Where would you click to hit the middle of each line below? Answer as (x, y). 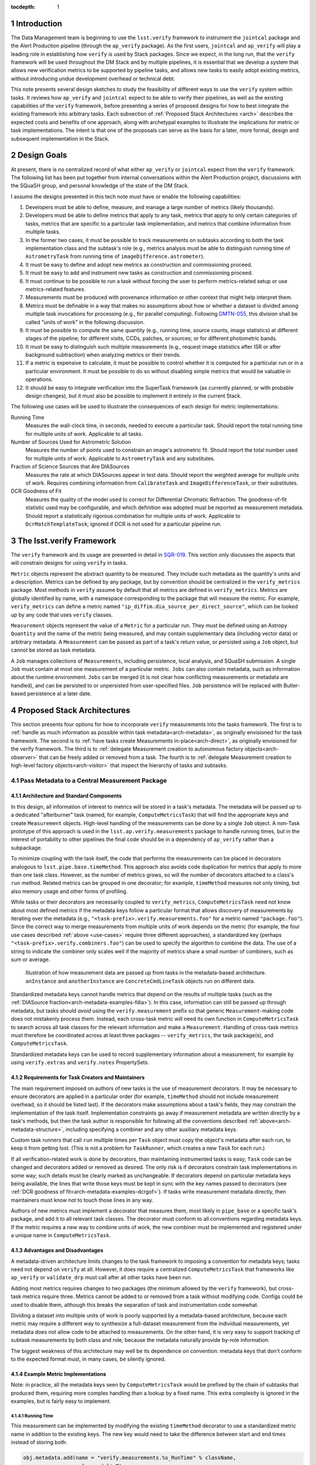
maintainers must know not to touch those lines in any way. (82, 1200)
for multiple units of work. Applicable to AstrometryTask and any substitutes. (120, 458)
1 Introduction (37, 23)
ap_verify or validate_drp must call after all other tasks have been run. (102, 1277)
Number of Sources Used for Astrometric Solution (71, 442)
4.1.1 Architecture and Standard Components (66, 796)
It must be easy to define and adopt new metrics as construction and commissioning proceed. (139, 264)
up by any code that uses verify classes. (62, 615)
